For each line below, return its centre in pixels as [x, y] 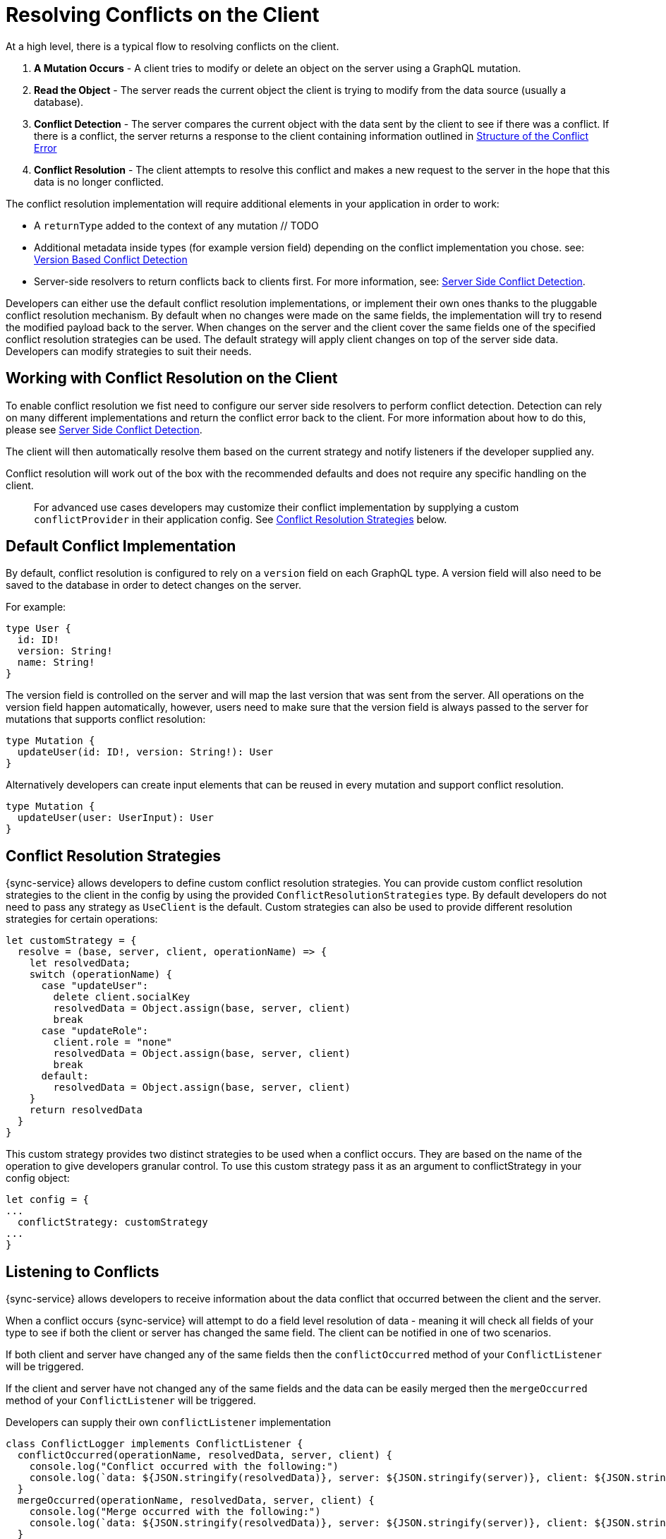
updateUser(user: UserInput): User [116, 818]
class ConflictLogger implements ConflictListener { [155, 1444]
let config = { [48, 1200]
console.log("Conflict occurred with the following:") [184, 1467]
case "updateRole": [95, 1031]
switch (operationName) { [101, 975]
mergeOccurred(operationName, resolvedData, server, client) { [196, 1501]
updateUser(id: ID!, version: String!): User [145, 752]
